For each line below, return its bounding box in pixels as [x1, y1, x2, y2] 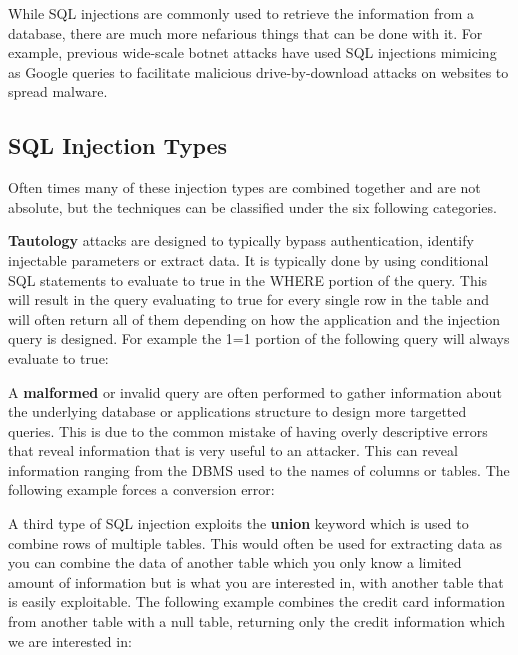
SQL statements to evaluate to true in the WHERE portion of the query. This [8, 269, 488, 290]
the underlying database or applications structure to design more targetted [8, 401, 467, 422]
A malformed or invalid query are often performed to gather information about [8, 381, 502, 402]
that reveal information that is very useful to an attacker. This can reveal [8, 440, 458, 461]
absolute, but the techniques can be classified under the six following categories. [8, 196, 497, 217]
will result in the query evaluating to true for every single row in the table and [8, 289, 490, 310]
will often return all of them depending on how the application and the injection [8, 308, 501, 329]
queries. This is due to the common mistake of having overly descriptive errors [8, 420, 488, 441]
